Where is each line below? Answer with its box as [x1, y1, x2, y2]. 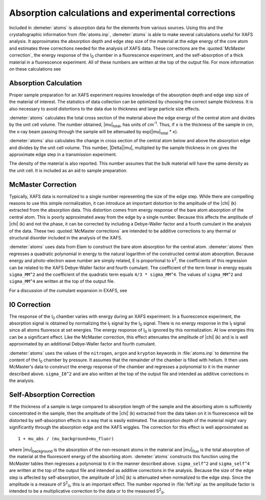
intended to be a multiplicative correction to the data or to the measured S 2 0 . [9, 487, 165, 496]
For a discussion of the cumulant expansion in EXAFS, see [9, 287, 128, 293]
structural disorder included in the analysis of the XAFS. [9, 234, 123, 240]
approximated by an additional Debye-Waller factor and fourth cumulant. [9, 341, 156, 347]
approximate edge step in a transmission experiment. [9, 151, 117, 157]
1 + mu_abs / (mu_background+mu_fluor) [18, 436, 114, 441]
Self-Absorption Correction [9, 390, 96, 399]
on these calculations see [9, 66, 61, 72]
